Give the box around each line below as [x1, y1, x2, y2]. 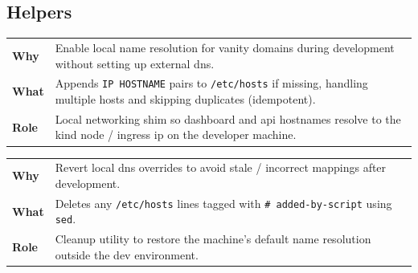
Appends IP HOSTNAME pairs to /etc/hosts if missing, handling [55, 75, 368, 92]
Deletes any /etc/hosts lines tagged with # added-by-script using [55, 194, 392, 211]
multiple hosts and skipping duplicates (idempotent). [55, 91, 316, 108]
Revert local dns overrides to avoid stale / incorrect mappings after [55, 159, 387, 176]
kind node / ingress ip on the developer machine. [55, 126, 297, 143]
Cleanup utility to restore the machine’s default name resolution [55, 230, 371, 247]
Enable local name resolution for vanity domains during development [55, 39, 395, 55]
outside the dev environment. [55, 246, 199, 263]
